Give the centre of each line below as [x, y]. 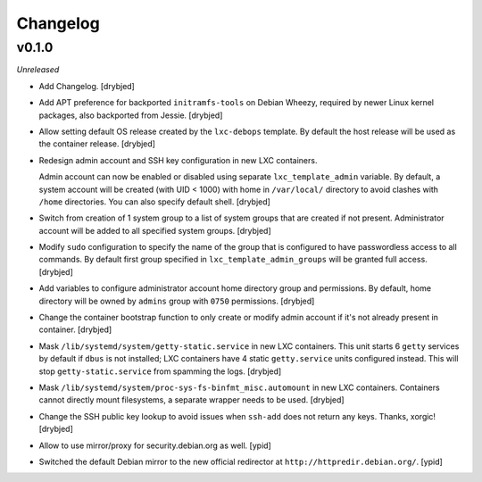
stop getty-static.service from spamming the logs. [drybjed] [160, 371]
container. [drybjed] [75, 329]
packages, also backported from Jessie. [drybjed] [131, 115]
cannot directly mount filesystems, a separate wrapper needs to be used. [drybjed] [191, 400]
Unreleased [38, 70]
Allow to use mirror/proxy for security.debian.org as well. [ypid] [155, 445]
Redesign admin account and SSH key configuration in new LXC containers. [178, 160]
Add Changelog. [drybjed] [87, 86]
